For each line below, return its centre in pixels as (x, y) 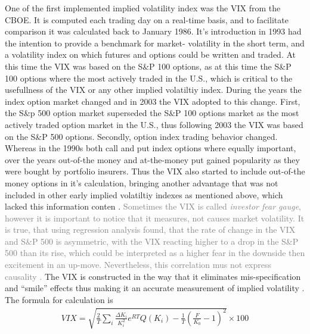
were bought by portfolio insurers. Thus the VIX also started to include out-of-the (155, 171)
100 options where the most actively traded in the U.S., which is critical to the (149, 78)
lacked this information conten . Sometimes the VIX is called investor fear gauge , (153, 206)
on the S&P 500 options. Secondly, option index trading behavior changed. (141, 136)
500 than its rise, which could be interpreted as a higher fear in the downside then (155, 253)
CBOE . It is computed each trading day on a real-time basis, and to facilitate (147, 19)
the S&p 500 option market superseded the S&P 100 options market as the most (152, 113)
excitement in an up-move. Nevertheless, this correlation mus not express (138, 265)
